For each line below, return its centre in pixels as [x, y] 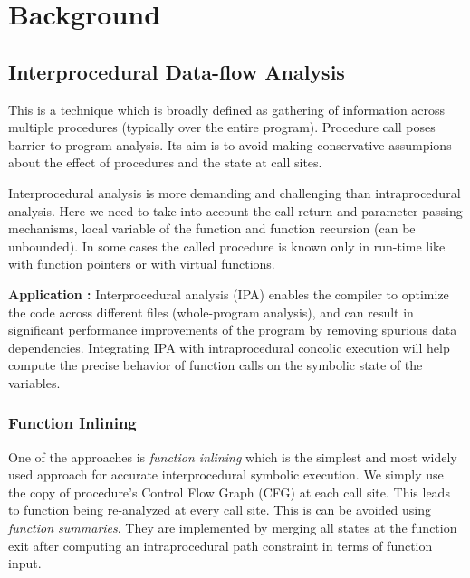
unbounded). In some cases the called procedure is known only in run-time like [227, 246]
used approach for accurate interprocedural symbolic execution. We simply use [226, 474]
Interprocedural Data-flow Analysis [177, 71]
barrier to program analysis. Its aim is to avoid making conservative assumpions [230, 144]
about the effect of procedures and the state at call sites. [165, 162]
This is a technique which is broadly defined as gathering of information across [227, 109]
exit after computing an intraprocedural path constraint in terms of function [221, 545]
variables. [34, 382]
